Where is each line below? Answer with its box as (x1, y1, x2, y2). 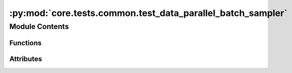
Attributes (9, 54, 43, 63)
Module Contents (9, 22, 69, 31)
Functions (9, 38, 42, 47)
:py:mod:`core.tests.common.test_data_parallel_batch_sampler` (9, 7, 288, 18)
